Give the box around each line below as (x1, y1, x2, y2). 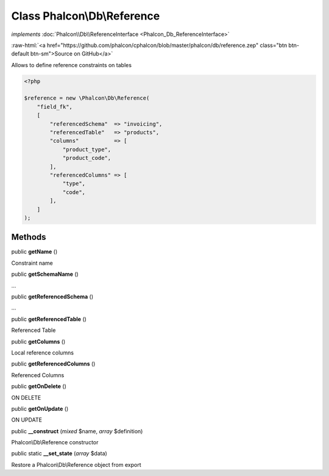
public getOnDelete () (11, 383, 67, 390)
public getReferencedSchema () (11, 293, 94, 300)
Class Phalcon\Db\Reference (11, 9, 160, 23)
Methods (11, 232, 46, 242)
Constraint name (11, 259, 53, 267)
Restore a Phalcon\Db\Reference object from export (11, 461, 141, 468)
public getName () (11, 248, 58, 256)
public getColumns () (11, 337, 66, 345)
